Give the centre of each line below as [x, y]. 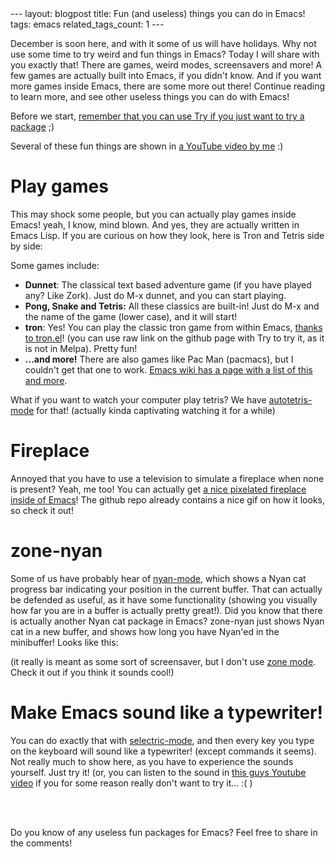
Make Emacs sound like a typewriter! [166, 713]
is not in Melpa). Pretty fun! [81, 348]
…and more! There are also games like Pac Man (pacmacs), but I [159, 359]
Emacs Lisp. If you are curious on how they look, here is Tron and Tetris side [167, 235]
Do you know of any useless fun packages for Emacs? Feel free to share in [164, 832]
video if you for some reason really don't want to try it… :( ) [131, 783]
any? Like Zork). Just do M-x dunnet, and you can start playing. [155, 295]
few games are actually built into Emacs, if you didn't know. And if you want [166, 75]
